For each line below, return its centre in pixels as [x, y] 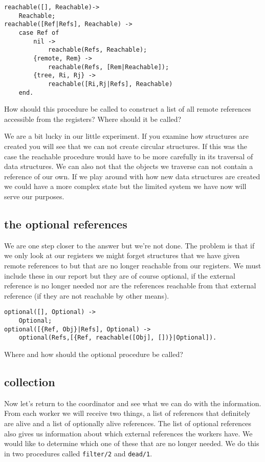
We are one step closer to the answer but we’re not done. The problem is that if [129, 245]
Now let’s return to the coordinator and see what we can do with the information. [133, 403]
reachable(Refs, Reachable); [97, 50]
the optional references [66, 224]
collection [30, 381]
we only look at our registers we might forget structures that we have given [122, 255]
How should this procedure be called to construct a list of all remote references [128, 109]
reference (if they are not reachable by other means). [87, 295]
